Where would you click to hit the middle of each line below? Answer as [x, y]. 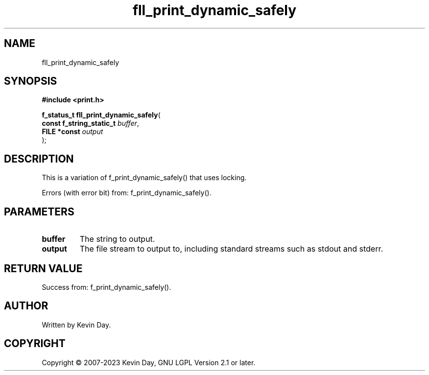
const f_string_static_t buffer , [90, 123]
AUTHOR [26, 306]
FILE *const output [72, 132]
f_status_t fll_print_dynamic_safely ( [101, 115]
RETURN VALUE [43, 268]
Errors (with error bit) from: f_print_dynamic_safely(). [127, 193]
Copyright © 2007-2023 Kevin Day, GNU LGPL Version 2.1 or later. [149, 362]
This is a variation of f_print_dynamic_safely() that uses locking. [144, 178]
